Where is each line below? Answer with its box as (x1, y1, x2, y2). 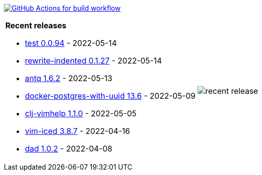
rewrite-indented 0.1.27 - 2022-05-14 (25, 56, 162, 66)
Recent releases (5, 21, 66, 30)
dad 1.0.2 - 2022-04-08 (25, 144, 112, 153)
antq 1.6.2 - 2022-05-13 (25, 73, 112, 83)
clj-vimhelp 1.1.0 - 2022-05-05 (25, 109, 137, 118)
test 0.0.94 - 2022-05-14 (25, 38, 117, 48)
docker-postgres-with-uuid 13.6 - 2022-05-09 (25, 91, 196, 101)
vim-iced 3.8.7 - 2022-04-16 (25, 126, 130, 136)
